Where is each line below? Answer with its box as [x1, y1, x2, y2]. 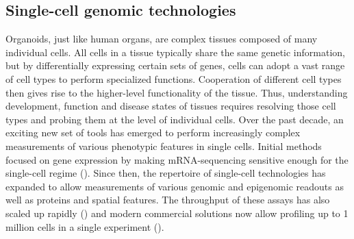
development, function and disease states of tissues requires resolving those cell [5, 99, 336, 113]
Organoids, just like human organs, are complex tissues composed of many [5, 32, 318, 46]
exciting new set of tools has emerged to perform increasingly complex [5, 125, 301, 140]
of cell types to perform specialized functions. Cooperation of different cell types [5, 71, 342, 86]
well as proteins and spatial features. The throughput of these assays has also [5, 192, 330, 207]
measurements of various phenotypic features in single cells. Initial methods [5, 138, 322, 153]
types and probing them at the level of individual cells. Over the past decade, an [5, 112, 344, 126]
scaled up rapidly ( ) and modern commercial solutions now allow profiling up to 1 [5, 205, 349, 220]
